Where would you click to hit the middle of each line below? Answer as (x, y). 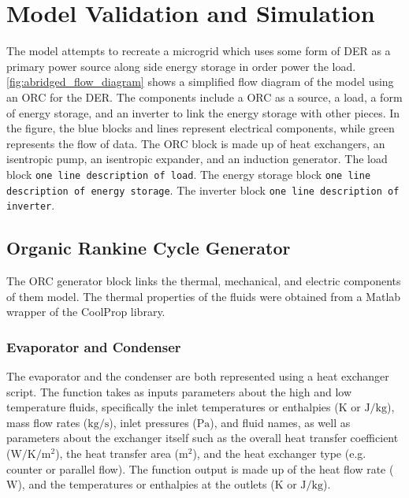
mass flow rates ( (47, 422)
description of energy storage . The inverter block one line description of (203, 190)
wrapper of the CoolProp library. (86, 312)
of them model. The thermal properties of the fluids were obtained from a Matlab (204, 296)
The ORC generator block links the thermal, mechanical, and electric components (204, 281)
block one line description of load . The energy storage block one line (189, 174)
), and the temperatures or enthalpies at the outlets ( (146, 484)
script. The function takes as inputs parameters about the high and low (179, 391)
